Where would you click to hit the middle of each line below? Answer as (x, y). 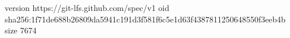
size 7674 (21, 30)
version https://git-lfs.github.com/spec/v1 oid (87, 7)
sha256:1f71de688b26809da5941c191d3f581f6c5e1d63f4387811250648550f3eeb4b (145, 19)
